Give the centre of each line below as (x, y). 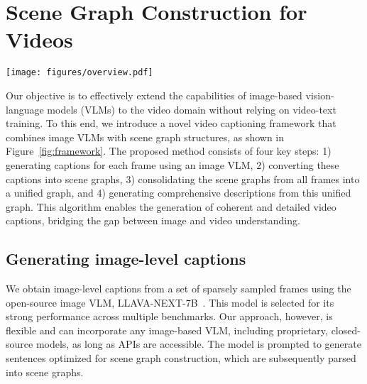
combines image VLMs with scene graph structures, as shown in (145, 137)
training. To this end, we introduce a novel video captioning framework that (171, 123)
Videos (39, 39)
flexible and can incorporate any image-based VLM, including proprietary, (167, 330)
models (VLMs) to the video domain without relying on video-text (192, 109)
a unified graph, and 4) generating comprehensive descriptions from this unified (179, 193)
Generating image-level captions (126, 259)
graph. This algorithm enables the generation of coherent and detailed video (171, 206)
